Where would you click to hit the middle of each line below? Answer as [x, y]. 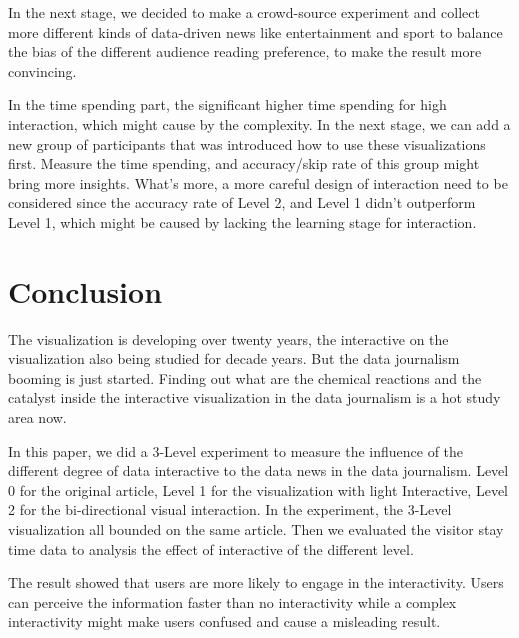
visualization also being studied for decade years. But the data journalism [234, 358]
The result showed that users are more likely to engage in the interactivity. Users [256, 582]
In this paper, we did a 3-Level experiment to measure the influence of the [236, 450]
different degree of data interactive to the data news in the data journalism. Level [258, 470]
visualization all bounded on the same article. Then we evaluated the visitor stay [256, 529]
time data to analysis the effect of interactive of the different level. [211, 548]
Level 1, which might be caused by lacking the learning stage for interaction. [242, 221]
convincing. [42, 70]
